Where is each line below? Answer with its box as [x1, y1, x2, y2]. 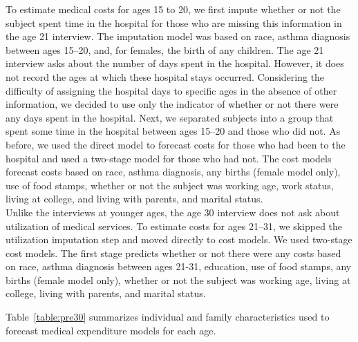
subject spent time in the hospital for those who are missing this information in [6, 15, 342, 30]
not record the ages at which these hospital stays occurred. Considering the [6, 69, 325, 84]
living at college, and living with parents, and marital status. [6, 191, 263, 206]
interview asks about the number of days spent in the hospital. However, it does [6, 56, 344, 70]
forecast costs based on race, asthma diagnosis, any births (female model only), [6, 164, 341, 179]
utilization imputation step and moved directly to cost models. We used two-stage [6, 232, 352, 247]
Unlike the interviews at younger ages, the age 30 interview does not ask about [6, 205, 340, 219]
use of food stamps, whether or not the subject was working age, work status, [6, 178, 334, 192]
